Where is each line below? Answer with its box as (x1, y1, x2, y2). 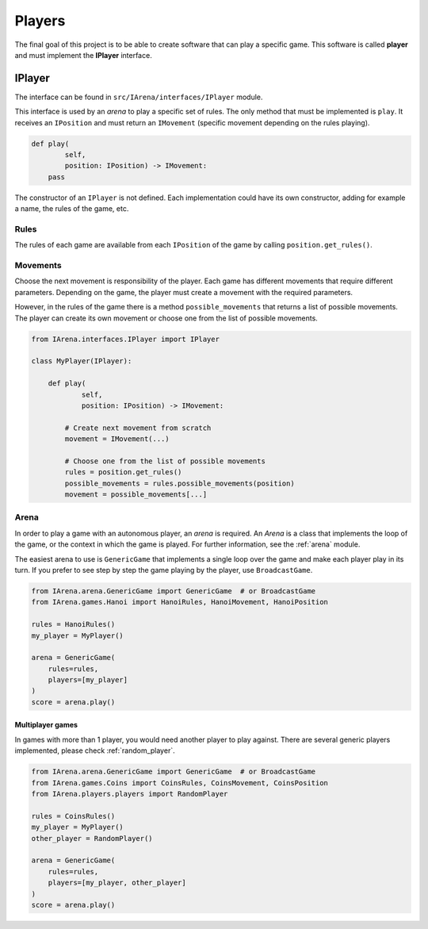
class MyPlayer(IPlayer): (31, 357, 132, 366)
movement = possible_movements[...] (64, 490, 208, 499)
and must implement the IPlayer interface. (14, 50, 152, 60)
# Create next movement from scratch (64, 423, 212, 432)
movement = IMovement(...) (64, 435, 170, 443)
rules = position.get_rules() (64, 468, 182, 477)
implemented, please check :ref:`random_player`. (14, 746, 175, 755)
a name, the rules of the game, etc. (14, 204, 129, 213)
